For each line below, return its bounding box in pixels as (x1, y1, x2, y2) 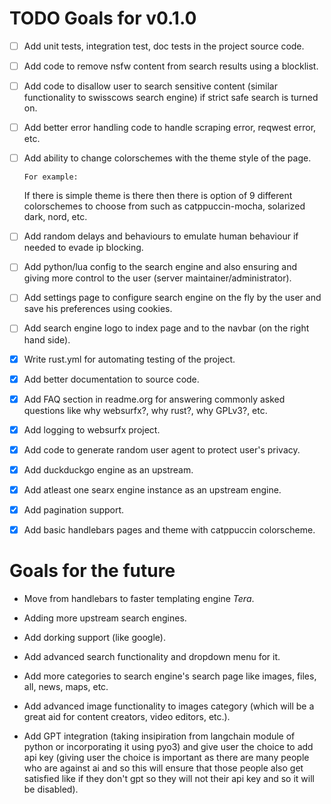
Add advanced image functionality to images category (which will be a (23, 700, 315, 712)
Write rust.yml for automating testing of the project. (23, 353, 236, 365)
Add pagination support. (23, 503, 125, 516)
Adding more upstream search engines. (23, 612, 187, 624)
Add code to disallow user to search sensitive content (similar (23, 80, 278, 92)
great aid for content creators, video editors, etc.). (23, 711, 231, 722)
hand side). (23, 333, 71, 346)
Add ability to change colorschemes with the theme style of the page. (23, 152, 312, 164)
